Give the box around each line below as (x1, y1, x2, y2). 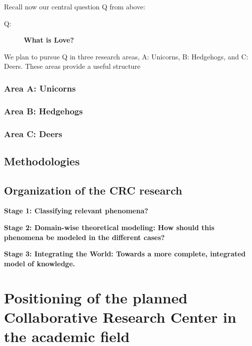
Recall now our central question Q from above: (4, 1, 145, 11)
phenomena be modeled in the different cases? (4, 232, 165, 242)
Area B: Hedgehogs (4, 104, 83, 117)
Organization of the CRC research (4, 182, 182, 198)
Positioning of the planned (4, 287, 188, 307)
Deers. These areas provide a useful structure (4, 61, 141, 71)
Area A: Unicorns (4, 82, 76, 94)
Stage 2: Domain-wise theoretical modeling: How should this (4, 222, 214, 233)
